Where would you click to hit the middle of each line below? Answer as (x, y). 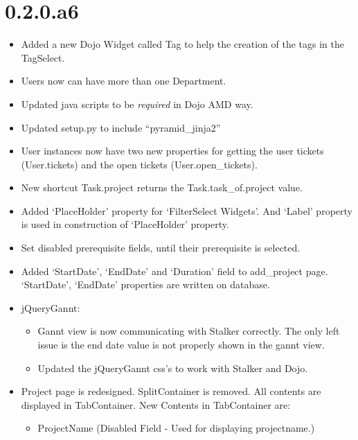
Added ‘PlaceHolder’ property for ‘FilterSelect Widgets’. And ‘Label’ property (187, 210)
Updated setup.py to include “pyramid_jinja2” (121, 127)
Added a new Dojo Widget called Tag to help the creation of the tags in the (182, 44)
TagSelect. (43, 57)
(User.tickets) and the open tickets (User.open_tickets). (139, 164)
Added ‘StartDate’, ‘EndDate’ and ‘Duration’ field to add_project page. (174, 271)
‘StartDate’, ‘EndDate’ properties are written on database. (145, 284)
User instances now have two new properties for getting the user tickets (172, 151)
